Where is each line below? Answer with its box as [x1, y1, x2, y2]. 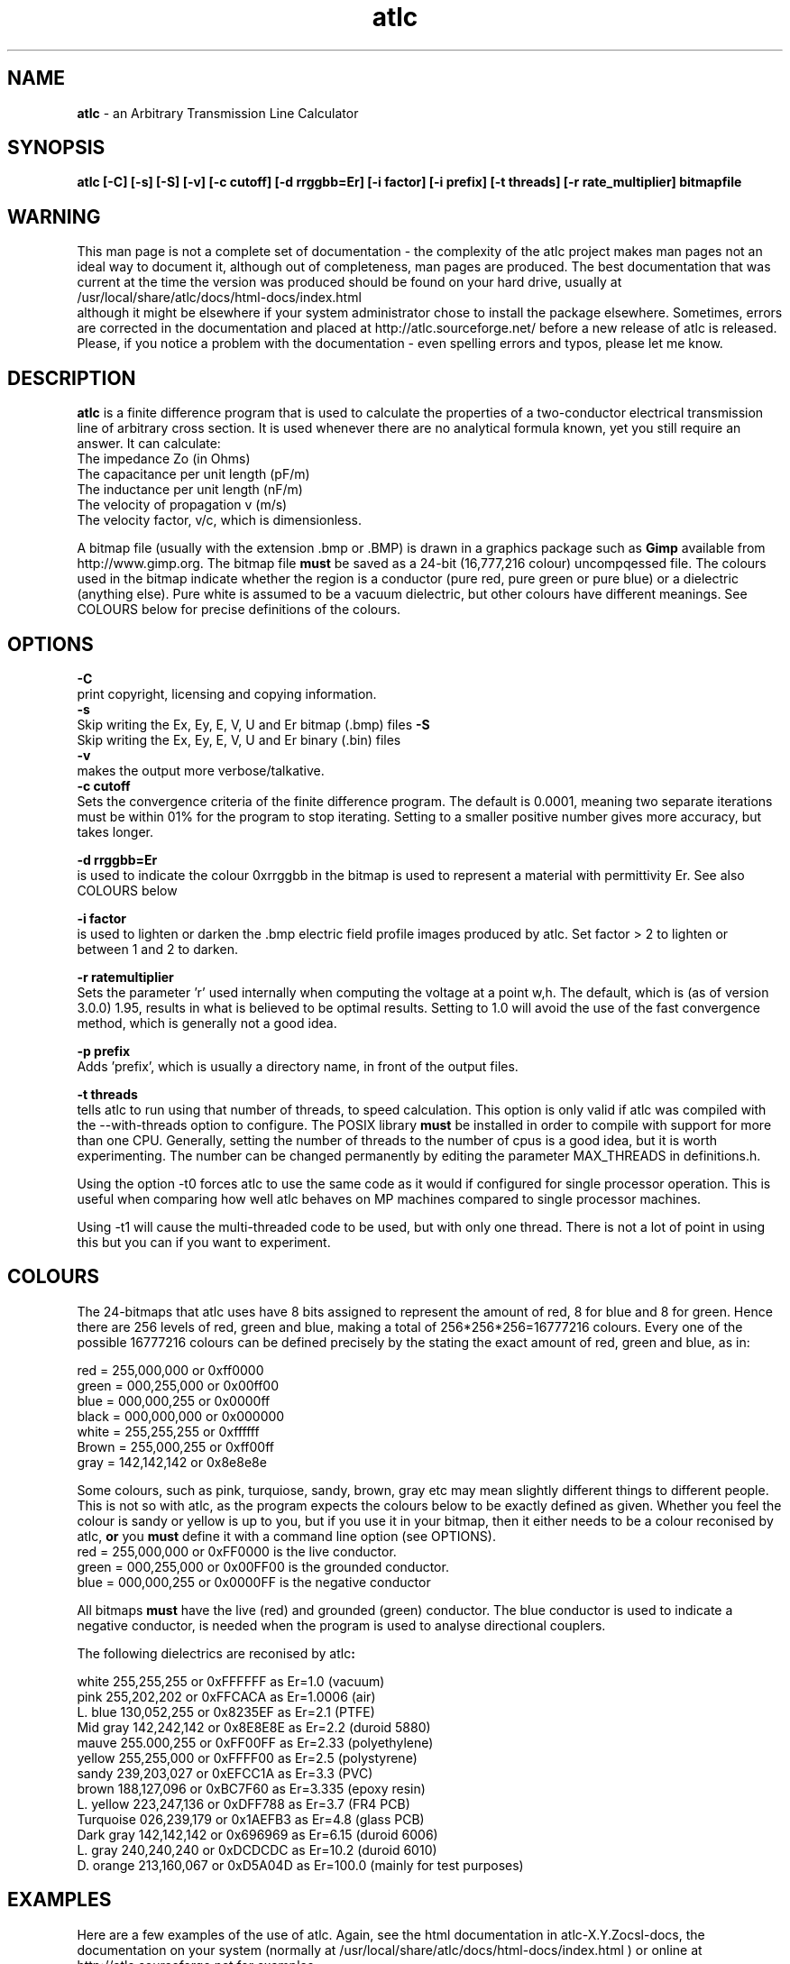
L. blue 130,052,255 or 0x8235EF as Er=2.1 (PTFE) [77, 1703, 375, 1720]
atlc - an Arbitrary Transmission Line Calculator [77, 105, 359, 121]
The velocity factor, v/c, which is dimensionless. [77, 512, 363, 528]
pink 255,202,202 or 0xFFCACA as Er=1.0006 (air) [77, 1688, 376, 1704]
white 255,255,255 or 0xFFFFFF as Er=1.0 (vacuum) [77, 1673, 385, 1689]
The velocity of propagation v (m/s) [77, 497, 288, 513]
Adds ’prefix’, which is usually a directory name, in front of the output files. [77, 1058, 519, 1074]
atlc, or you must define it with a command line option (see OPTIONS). [77, 1528, 496, 1544]
